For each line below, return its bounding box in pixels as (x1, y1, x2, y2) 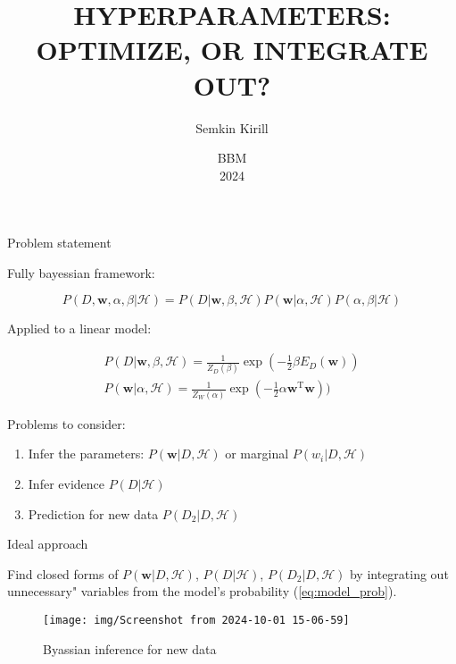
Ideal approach (7, 534, 88, 553)
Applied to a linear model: (7, 319, 152, 338)
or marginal (225, 444, 289, 463)
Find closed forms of (7, 564, 119, 583)
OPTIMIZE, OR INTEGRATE (36, 31, 428, 68)
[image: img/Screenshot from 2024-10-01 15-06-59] (43, 613, 350, 626)
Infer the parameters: (28, 444, 145, 463)
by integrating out (349, 564, 449, 583)
